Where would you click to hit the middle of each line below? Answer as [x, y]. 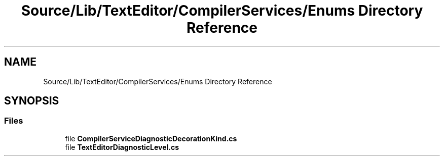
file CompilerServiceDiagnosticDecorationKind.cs [151, 138]
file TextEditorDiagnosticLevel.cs [122, 147]
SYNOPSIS [32, 101]
